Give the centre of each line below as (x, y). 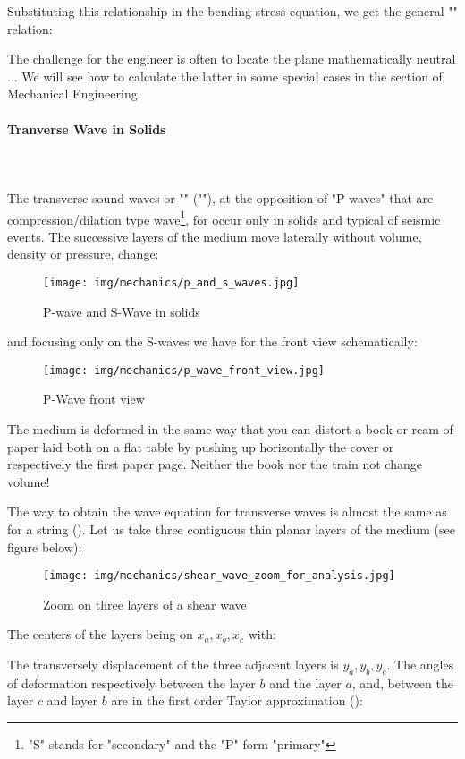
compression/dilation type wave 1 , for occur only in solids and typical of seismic (224, 217)
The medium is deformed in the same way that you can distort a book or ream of (230, 429)
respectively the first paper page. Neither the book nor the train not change (215, 464)
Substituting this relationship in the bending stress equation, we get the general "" (232, 11)
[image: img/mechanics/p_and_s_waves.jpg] (171, 282)
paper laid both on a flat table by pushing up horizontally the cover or (201, 446)
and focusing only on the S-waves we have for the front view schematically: (212, 341)
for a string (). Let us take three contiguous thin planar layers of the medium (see (231, 529)
